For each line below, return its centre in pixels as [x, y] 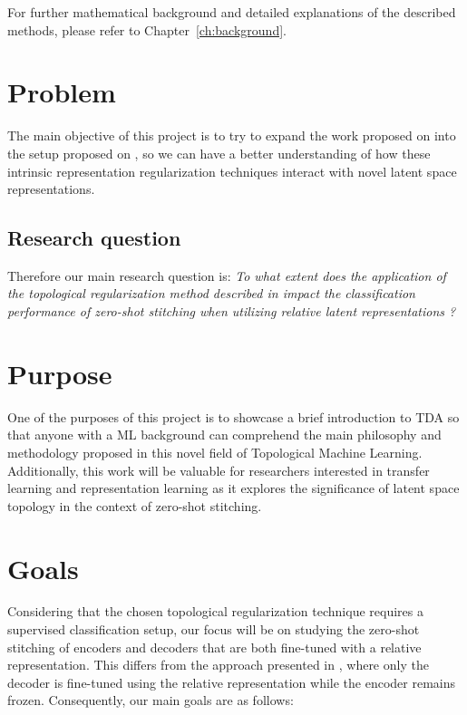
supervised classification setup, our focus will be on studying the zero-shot [214, 629]
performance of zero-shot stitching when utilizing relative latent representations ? [232, 311]
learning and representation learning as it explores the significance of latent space [233, 488]
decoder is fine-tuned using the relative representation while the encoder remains [232, 682]
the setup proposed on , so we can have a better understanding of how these [219, 153]
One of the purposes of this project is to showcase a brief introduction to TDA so [233, 416]
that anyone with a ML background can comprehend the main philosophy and [224, 435]
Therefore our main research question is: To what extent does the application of [227, 275]
